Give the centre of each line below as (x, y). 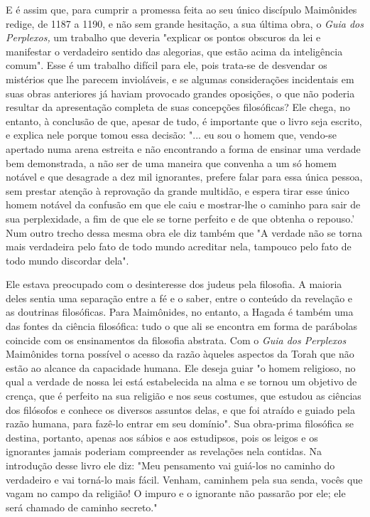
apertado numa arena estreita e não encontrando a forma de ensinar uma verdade (183, 148)
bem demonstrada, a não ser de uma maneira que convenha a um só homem (171, 162)
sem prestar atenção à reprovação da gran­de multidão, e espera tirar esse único (178, 190)
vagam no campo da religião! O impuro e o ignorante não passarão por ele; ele (176, 493)
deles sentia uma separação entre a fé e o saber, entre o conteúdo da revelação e (179, 298)
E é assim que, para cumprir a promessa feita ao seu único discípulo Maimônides (181, 9)
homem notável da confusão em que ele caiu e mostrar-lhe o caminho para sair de (183, 204)
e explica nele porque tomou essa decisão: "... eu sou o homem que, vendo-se (172, 135)
